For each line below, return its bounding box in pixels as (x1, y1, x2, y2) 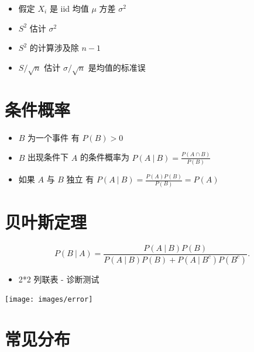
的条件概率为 (80, 151, 129, 163)
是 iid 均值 (49, 2, 89, 14)
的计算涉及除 (29, 42, 79, 54)
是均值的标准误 (88, 61, 146, 73)
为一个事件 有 (28, 131, 80, 143)
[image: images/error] (5, 295, 93, 304)
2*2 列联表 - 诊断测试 (18, 272, 99, 285)
